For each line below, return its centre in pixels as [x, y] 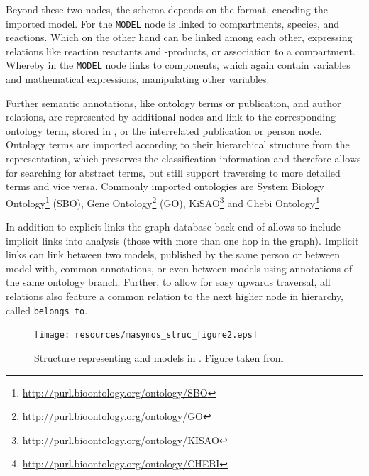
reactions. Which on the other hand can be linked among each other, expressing [179, 37]
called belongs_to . [47, 310]
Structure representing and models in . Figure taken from [159, 357]
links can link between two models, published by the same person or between [173, 254]
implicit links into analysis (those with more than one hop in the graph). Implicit [182, 240]
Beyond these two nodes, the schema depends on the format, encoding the [167, 9]
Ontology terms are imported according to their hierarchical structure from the [178, 144]
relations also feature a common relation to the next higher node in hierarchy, [175, 296]
